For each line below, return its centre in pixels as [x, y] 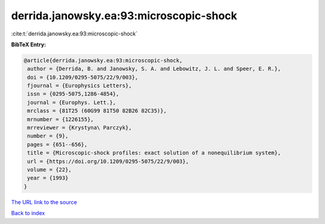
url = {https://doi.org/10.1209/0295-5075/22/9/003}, [108, 161]
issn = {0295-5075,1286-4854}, [73, 94]
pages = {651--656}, [57, 144]
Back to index [28, 213]
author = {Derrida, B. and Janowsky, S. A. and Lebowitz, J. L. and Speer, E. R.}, [154, 69]
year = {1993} [48, 178]
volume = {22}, [50, 170]
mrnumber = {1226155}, [61, 119]
